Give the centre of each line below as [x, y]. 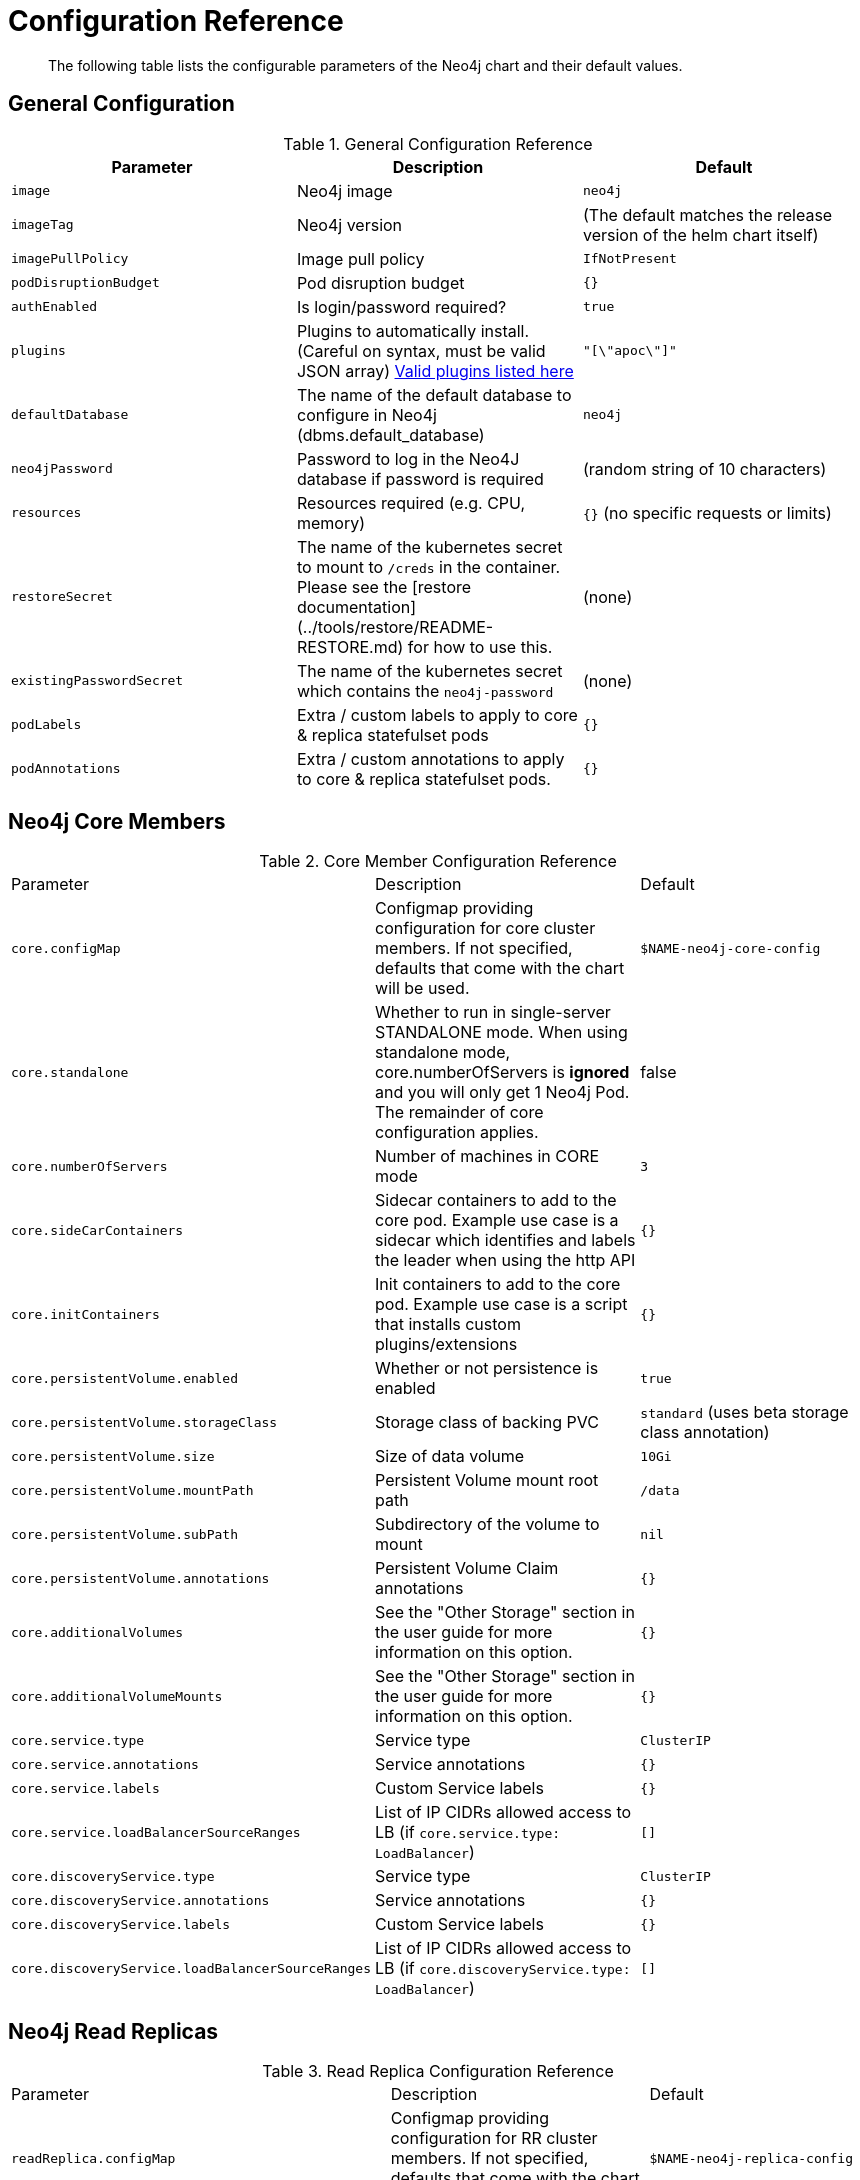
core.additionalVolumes [97, 1632]
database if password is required [420, 478]
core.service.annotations [105, 1764]
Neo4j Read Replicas [113, 2031]
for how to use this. [480, 646]
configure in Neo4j [366, 414]
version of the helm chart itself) [700, 234]
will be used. [422, 988]
